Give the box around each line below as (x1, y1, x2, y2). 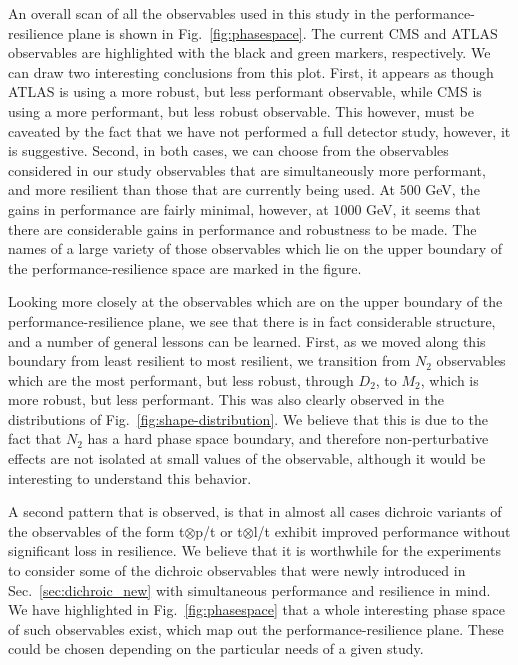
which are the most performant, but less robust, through (8, 369, 354, 390)
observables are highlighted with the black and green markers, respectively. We (8, 42, 491, 63)
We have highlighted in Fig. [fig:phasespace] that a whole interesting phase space (8, 599, 505, 620)
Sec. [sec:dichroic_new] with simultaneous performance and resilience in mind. (8, 579, 491, 600)
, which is (420, 369, 479, 390)
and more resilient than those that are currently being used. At (8, 179, 395, 200)
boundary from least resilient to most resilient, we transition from (8, 350, 411, 371)
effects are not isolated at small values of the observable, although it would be (8, 448, 486, 469)
